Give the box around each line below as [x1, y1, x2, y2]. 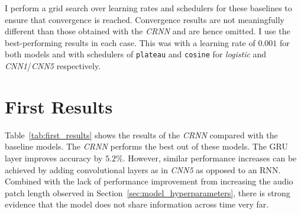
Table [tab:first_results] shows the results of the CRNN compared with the [5, 128, 278, 141]
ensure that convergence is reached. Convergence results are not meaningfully [5, 13, 285, 25]
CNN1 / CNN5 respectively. [5, 60, 101, 72]
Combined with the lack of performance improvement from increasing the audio [5, 175, 293, 187]
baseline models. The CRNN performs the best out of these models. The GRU [5, 140, 288, 153]
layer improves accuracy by [5, 151, 103, 164]
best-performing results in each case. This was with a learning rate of [5, 36, 255, 48]
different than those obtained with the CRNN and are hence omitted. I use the [5, 25, 290, 37]
